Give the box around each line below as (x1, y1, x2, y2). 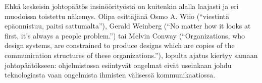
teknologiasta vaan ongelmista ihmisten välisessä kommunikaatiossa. (5, 69, 216, 80)
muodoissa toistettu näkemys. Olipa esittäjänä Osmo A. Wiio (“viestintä (5, 10, 230, 21)
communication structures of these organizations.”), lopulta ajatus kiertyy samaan (5, 49, 258, 60)
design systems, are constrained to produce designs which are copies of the (5, 40, 235, 50)
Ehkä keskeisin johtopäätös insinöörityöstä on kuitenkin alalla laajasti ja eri (5, 1, 239, 11)
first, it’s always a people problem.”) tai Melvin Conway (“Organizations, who (5, 30, 245, 40)
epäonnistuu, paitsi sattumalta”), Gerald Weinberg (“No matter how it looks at (5, 20, 251, 31)
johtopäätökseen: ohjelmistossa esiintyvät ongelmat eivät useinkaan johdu (5, 59, 232, 70)
